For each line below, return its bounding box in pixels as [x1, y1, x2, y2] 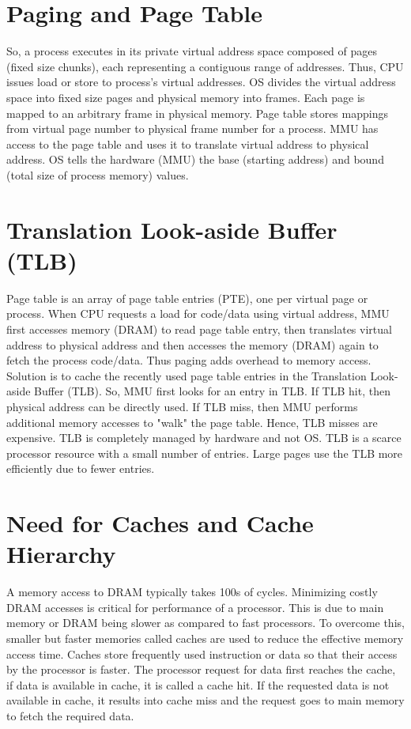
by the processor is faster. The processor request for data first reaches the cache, [6, 661, 396, 678]
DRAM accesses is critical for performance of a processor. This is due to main [6, 599, 384, 615]
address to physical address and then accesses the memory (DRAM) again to [6, 336, 379, 353]
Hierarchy [6, 538, 116, 570]
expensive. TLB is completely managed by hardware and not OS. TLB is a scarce [6, 429, 402, 446]
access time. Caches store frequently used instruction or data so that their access [6, 645, 398, 662]
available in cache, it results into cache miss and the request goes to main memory [6, 692, 405, 708]
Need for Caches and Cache [6, 507, 314, 539]
